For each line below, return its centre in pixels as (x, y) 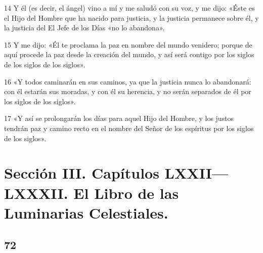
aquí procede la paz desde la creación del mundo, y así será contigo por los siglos (129, 54)
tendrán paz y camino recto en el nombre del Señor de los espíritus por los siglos (129, 128)
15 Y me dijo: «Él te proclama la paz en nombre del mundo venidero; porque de (128, 44)
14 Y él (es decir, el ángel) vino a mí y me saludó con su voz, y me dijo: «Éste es (129, 8)
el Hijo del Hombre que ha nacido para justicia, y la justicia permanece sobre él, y (131, 17)
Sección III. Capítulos (82, 173)
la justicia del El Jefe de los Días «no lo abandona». (84, 28)
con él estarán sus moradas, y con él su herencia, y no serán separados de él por (128, 91)
